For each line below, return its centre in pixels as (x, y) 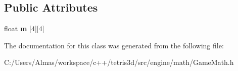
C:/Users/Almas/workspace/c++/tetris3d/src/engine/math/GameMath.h (119, 62)
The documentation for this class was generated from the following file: (114, 45)
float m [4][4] (24, 28)
